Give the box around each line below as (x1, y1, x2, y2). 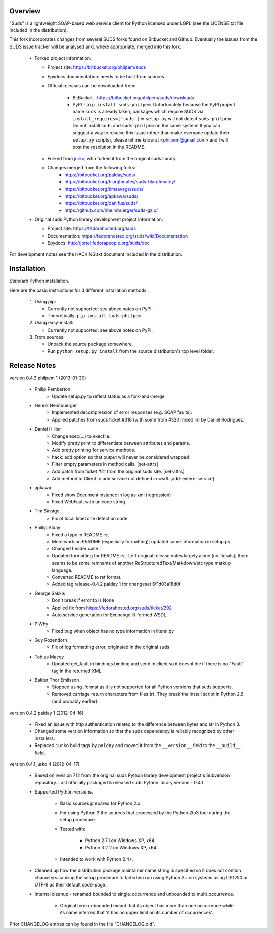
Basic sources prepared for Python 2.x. (60, 800, 142, 806)
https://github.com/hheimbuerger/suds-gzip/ (64, 207, 158, 213)
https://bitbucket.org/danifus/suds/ (64, 200, 138, 206)
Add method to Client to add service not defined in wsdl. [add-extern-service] (52, 475, 215, 481)
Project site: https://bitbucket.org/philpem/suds (47, 64, 146, 70)
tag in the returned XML (52, 668, 102, 674)
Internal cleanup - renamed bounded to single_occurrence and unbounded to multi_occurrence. (34, 891, 235, 897)
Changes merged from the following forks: (47, 165, 136, 171)
